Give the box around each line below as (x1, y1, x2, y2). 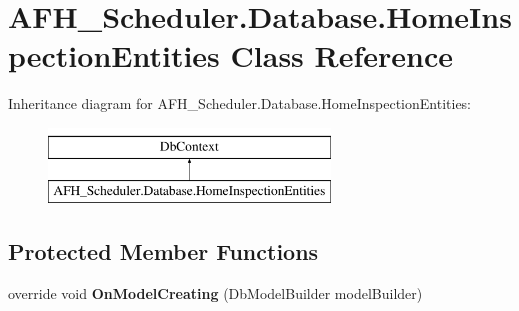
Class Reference (230, 35, 454, 76)
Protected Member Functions (8, 236, 319, 267)
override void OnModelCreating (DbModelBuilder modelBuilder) (8, 283, 423, 304)
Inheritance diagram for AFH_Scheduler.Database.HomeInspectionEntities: (8, 93, 472, 114)
